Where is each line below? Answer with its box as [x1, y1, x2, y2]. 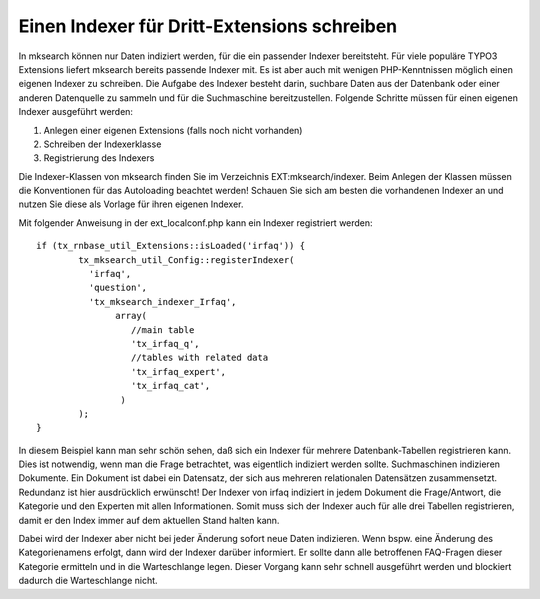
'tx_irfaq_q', [130, 338, 200, 349]
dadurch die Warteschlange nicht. [18, 575, 159, 587]
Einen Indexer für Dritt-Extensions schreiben [18, 15, 398, 37]
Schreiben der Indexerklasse [43, 138, 162, 150]
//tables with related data [130, 352, 269, 364]
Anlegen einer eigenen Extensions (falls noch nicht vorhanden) [43, 124, 303, 136]
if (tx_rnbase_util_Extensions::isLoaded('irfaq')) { [36, 240, 305, 252]
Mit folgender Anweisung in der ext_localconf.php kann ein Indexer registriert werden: [18, 216, 374, 229]
